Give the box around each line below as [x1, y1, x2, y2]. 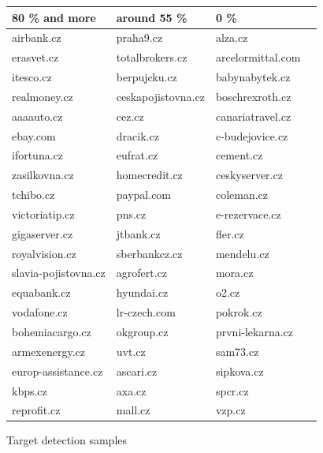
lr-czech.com [116, 304, 176, 320]
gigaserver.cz [12, 225, 73, 241]
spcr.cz [215, 382, 249, 399]
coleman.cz [215, 186, 269, 203]
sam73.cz [215, 343, 259, 359]
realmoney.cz [12, 88, 73, 104]
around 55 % [116, 9, 187, 25]
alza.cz [215, 29, 248, 46]
